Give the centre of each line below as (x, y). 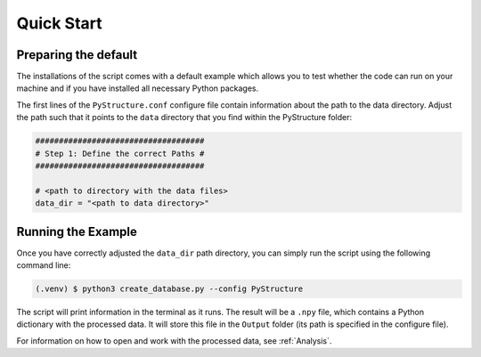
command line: (44, 265)
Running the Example (77, 231)
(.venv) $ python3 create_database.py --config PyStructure (169, 289)
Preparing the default (77, 55)
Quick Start (59, 23)
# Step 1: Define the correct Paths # (120, 153)
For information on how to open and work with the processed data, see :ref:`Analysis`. (174, 341)
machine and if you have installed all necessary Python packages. (138, 88)
